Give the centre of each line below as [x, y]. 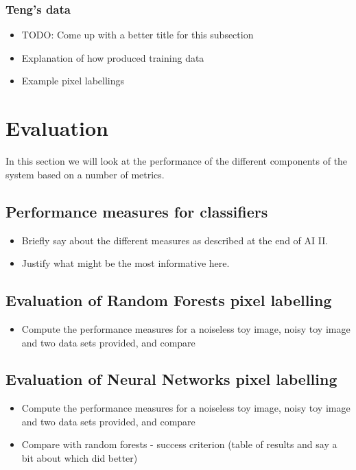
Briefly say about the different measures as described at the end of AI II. [175, 240]
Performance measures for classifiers [137, 211]
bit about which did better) [80, 458]
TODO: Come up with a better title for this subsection [138, 35]
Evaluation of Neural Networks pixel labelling [171, 379]
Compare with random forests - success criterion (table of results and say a [179, 444]
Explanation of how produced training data [113, 57]
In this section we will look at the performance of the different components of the [177, 161]
